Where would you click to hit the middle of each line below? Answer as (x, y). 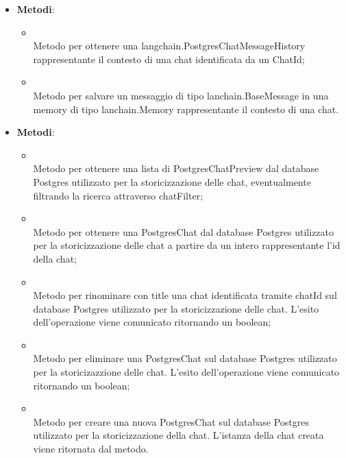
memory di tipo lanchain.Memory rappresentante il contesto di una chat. (186, 109)
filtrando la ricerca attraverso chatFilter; (118, 195)
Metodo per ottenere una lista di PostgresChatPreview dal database (176, 168)
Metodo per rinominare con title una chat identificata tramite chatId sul (185, 295)
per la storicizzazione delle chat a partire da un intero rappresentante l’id (187, 245)
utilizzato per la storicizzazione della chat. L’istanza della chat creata (178, 435)
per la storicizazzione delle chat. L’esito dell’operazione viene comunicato (186, 372)
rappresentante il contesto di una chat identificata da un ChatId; (169, 59)
